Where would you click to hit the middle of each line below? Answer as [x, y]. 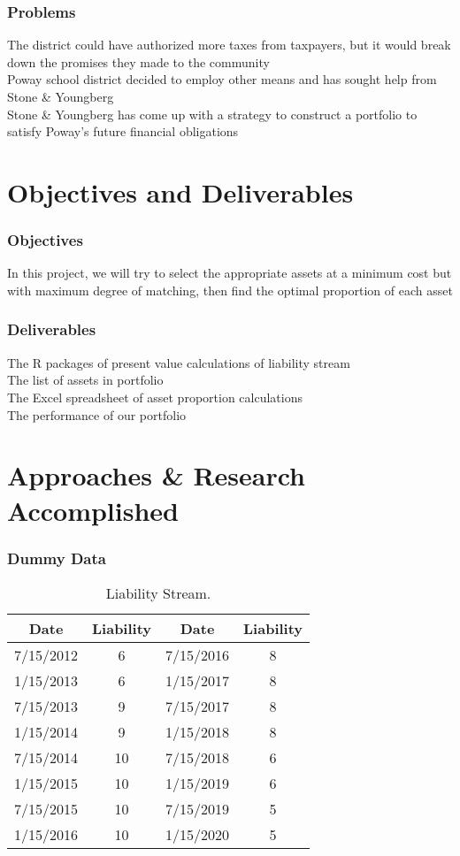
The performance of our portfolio [97, 414]
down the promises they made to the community [138, 61]
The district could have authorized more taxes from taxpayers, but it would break [229, 45]
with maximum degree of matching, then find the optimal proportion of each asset [230, 290]
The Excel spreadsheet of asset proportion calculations [155, 397]
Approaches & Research [157, 475]
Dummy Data [57, 558]
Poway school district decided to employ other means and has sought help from [222, 79]
